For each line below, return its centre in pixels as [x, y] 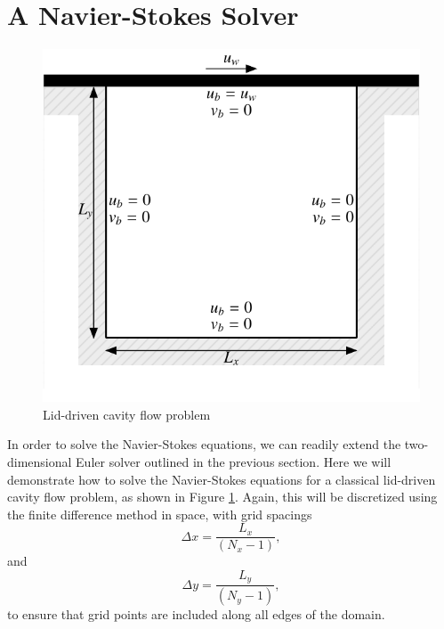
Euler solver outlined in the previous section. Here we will [234, 461]
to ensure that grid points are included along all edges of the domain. [196, 614]
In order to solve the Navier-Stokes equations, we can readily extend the [204, 444]
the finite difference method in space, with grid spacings [160, 514]
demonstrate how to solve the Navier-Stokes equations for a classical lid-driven [222, 479]
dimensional [40, 461]
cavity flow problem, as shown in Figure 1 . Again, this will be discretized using [222, 497]
